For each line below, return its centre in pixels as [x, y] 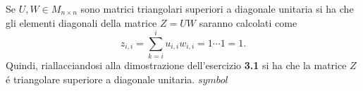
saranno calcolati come [248, 22]
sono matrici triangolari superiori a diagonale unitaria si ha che [217, 8]
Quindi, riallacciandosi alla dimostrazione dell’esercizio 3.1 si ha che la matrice [176, 65]
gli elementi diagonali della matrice [81, 22]
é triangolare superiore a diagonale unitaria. [100, 79]
